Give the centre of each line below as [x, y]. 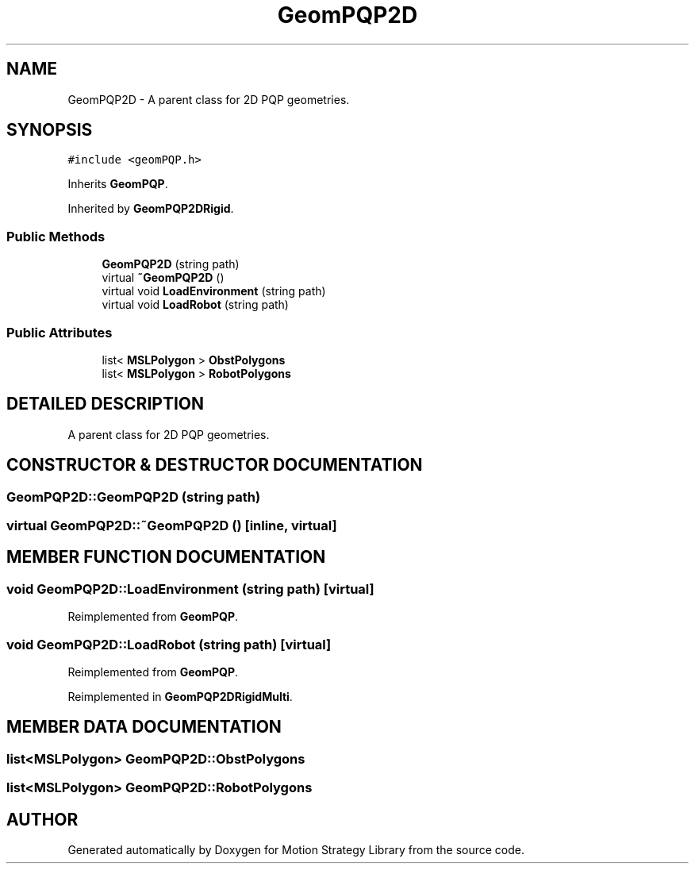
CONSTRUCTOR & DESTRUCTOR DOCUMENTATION [215, 465]
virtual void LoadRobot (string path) [195, 305]
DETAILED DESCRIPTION [106, 404]
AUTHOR [42, 819]
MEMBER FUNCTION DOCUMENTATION [166, 557]
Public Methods [56, 236]
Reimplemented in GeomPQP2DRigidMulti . [180, 696]
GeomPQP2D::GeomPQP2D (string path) [134, 497]
